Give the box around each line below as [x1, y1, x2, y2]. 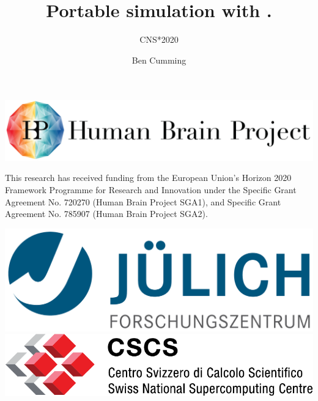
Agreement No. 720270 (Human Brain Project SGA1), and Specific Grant [5, 195, 281, 208]
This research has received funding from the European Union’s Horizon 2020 [5, 171, 292, 184]
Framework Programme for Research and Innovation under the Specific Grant [5, 183, 297, 196]
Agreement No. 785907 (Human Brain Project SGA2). [5, 207, 208, 220]
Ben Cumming [131, 53, 187, 66]
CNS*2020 [139, 33, 179, 46]
